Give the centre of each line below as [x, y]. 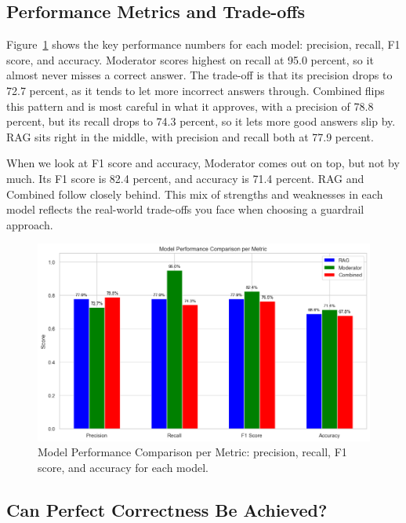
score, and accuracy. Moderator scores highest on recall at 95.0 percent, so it [190, 59]
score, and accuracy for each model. [123, 467]
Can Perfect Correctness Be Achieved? [167, 509]
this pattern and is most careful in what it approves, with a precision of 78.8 [190, 106]
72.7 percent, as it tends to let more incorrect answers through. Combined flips [196, 90]
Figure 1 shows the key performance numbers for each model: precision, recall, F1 [203, 44]
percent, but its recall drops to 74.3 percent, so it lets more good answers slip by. [201, 121]
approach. [30, 224]
